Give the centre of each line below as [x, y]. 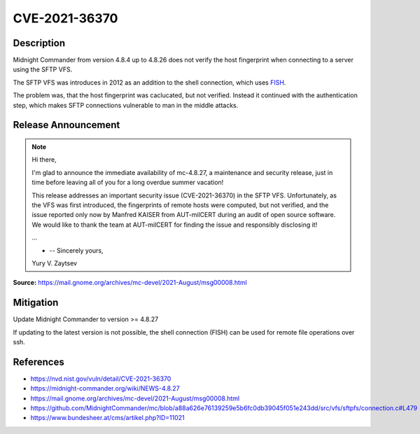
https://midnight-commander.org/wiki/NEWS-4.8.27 [105, 388]
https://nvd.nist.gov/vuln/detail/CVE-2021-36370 [101, 379]
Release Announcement [66, 125]
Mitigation [36, 303]
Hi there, [44, 160]
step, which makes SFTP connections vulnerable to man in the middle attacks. [126, 105]
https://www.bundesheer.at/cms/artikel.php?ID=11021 [107, 418]
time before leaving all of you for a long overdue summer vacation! [128, 183]
